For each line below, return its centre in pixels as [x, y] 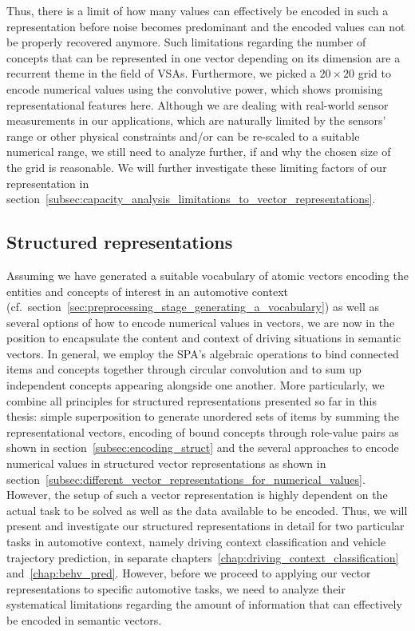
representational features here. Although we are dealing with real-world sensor [198, 104]
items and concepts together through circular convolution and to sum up [184, 369]
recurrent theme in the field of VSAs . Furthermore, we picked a [161, 73]
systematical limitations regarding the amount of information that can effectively [204, 604]
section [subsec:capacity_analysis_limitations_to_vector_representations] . [191, 199]
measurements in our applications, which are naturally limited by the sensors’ [196, 120]
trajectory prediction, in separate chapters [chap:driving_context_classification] [203, 557]
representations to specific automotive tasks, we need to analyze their [176, 588]
